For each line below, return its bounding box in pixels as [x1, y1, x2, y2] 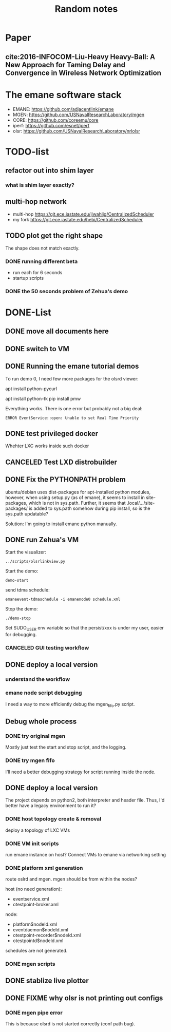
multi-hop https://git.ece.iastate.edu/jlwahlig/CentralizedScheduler [12, 211, 154, 217]
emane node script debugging [5, 689, 82, 696]
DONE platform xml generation [5, 864, 83, 871]
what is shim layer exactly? [5, 182, 74, 189]
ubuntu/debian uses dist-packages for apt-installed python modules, [5, 489, 150, 495]
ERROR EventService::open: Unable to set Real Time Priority [5, 415, 139, 421]
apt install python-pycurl [5, 386, 58, 392]
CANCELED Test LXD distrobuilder [5, 457, 117, 466]
